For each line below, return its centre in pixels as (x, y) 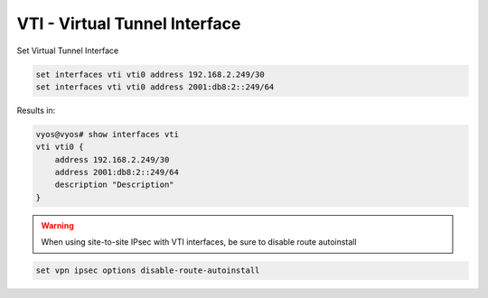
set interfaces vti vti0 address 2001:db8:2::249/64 (155, 87)
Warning (57, 225)
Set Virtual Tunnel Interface (68, 51)
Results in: (36, 110)
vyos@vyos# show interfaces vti (108, 134)
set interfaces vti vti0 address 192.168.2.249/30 (150, 74)
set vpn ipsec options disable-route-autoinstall (148, 270)
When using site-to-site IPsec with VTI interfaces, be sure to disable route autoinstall (199, 242)
